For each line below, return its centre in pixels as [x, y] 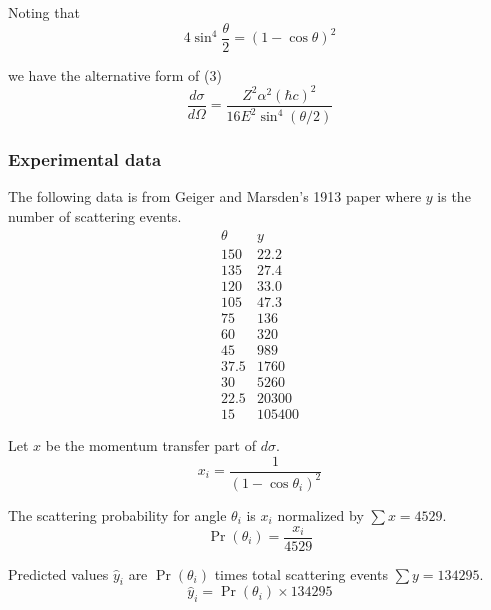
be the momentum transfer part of [150, 444]
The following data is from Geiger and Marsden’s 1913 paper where [215, 196]
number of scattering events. [95, 215]
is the [454, 196]
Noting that [44, 12]
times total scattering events [301, 573]
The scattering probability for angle [117, 514]
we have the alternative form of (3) [115, 74]
